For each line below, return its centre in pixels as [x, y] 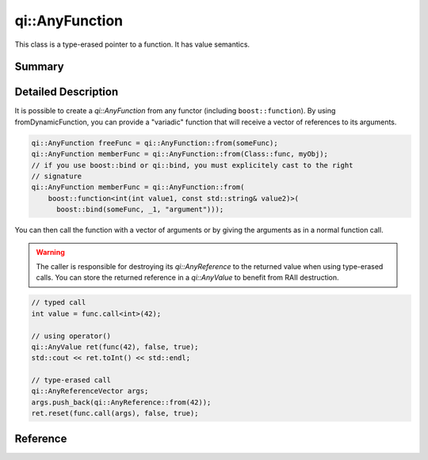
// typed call [59, 302]
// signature [57, 177]
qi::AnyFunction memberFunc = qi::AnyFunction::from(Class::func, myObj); [180, 154]
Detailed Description [67, 92]
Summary [39, 67]
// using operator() [71, 336]
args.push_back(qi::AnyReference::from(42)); [121, 402]
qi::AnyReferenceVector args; [90, 391]
